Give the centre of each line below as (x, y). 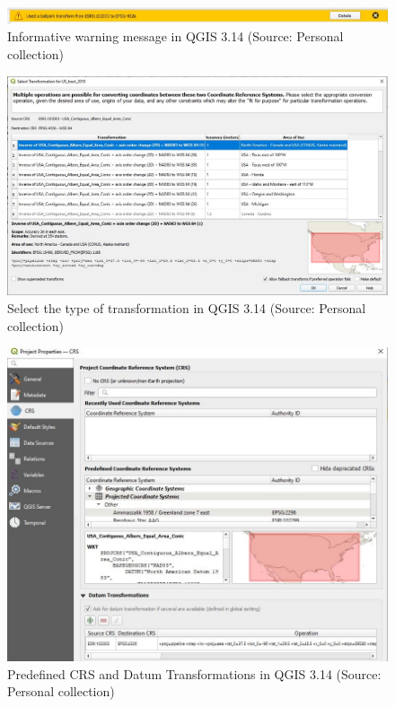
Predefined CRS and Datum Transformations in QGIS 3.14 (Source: (194, 673)
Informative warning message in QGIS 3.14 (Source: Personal (176, 36)
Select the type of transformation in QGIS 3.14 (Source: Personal (187, 307)
